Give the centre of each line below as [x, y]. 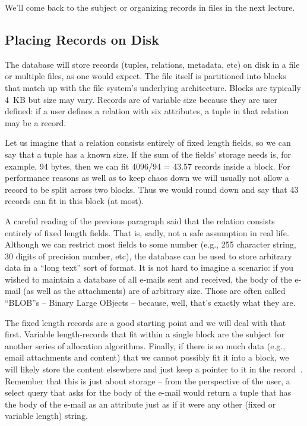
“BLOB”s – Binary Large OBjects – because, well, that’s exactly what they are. [150, 303]
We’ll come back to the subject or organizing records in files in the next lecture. [150, 7]
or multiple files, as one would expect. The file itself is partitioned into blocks [145, 76]
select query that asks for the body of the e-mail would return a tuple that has [148, 392]
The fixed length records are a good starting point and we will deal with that [145, 322]
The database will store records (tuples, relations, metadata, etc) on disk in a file [152, 64]
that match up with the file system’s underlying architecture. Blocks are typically [153, 87]
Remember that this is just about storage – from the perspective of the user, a [148, 380]
